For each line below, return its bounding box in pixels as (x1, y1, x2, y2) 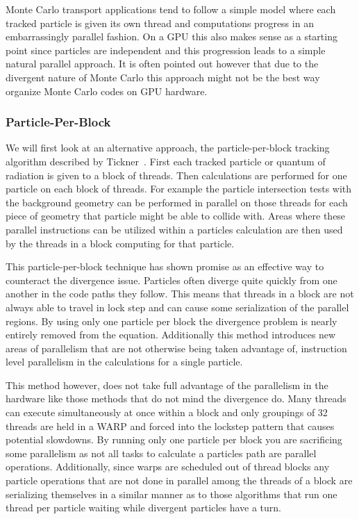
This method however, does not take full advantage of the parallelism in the (6, 377, 328, 392)
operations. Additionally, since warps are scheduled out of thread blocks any (6, 459, 330, 474)
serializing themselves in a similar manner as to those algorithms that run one (6, 486, 337, 501)
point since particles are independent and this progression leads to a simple (6, 42, 326, 57)
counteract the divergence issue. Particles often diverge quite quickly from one (6, 272, 337, 287)
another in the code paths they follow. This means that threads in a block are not (6, 286, 354, 301)
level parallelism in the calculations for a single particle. (6, 354, 243, 369)
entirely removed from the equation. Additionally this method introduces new (6, 327, 336, 342)
